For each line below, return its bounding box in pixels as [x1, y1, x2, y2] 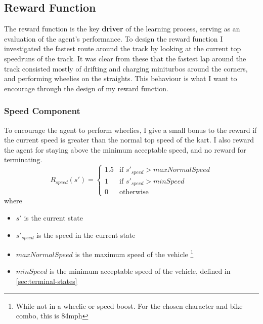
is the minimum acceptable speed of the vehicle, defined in [49, 266, 231, 276]
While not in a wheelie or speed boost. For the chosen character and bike [16, 300, 243, 311]
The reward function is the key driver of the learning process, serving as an [4, 23, 240, 34]
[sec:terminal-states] [16, 275, 77, 286]
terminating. [4, 154, 42, 165]
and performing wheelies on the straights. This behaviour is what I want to [4, 73, 237, 84]
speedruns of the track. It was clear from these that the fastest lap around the [4, 53, 246, 63]
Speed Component [4, 104, 80, 117]
